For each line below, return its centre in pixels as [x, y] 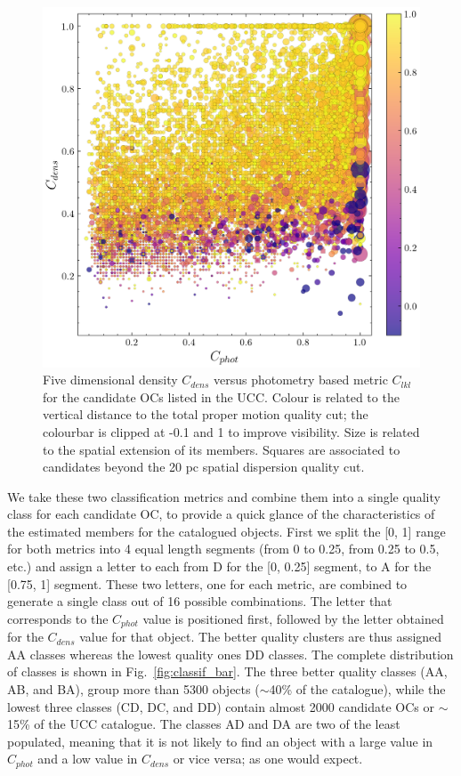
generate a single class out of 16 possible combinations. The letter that [200, 601]
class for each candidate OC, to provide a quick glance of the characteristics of [221, 514]
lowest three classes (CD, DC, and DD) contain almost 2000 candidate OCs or [221, 706]
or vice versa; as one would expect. [268, 759]
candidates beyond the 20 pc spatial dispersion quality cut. [204, 467]
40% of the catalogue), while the [357, 689]
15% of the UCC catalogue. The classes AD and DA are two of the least [204, 724]
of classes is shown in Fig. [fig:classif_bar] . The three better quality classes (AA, [227, 671]
